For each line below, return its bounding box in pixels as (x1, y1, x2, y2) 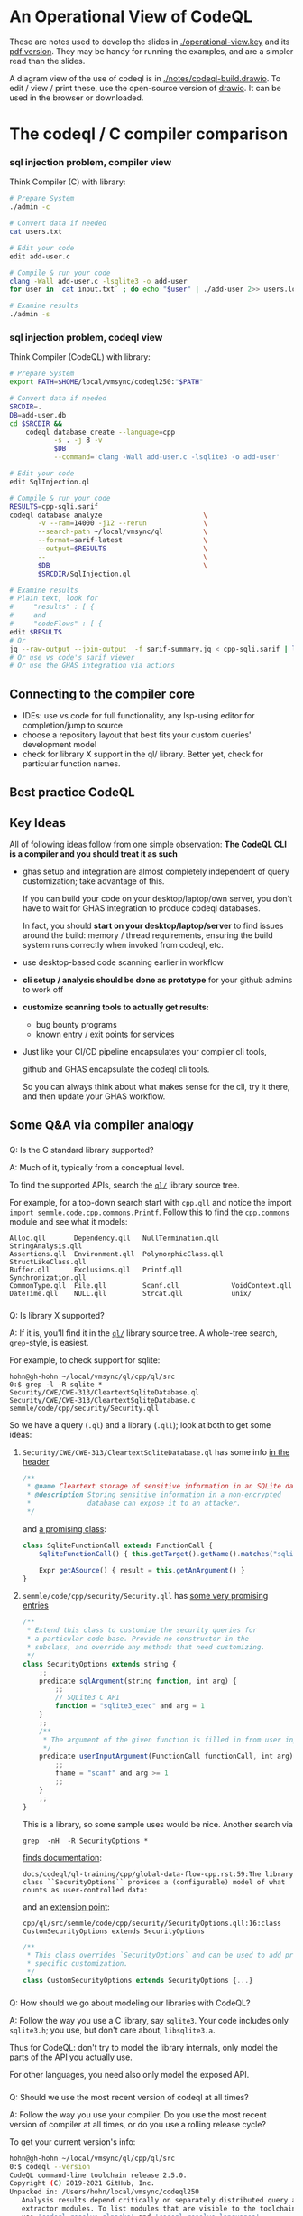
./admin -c (9, 202, 50, 211)
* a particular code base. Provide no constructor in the (26, 1634, 250, 1644)
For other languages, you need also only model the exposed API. (9, 2069, 250, 2080)
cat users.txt (9, 228, 63, 237)
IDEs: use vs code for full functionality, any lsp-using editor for (22, 710, 255, 721)
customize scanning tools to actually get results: (22, 1001, 209, 1013)
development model (22, 739, 97, 750)
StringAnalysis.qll (9, 1241, 83, 1251)
